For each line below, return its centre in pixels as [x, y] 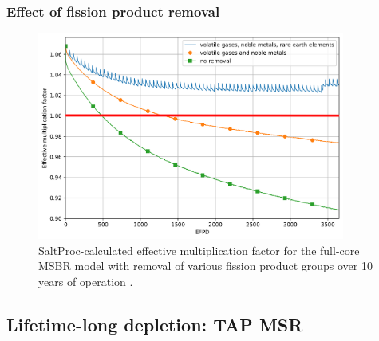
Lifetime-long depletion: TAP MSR [155, 324]
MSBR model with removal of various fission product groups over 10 [205, 266]
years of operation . [86, 281]
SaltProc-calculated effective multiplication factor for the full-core [199, 250]
